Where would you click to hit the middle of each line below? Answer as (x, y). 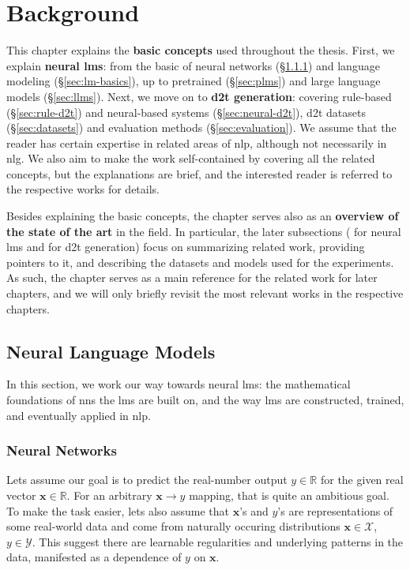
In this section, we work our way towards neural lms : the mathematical (179, 384)
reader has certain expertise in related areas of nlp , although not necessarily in (197, 142)
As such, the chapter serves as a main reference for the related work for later (192, 277)
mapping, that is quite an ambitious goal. (289, 495)
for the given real (362, 480)
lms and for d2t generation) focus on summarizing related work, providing (186, 247)
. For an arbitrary (109, 495)
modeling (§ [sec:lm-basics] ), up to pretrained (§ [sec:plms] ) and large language (194, 81)
